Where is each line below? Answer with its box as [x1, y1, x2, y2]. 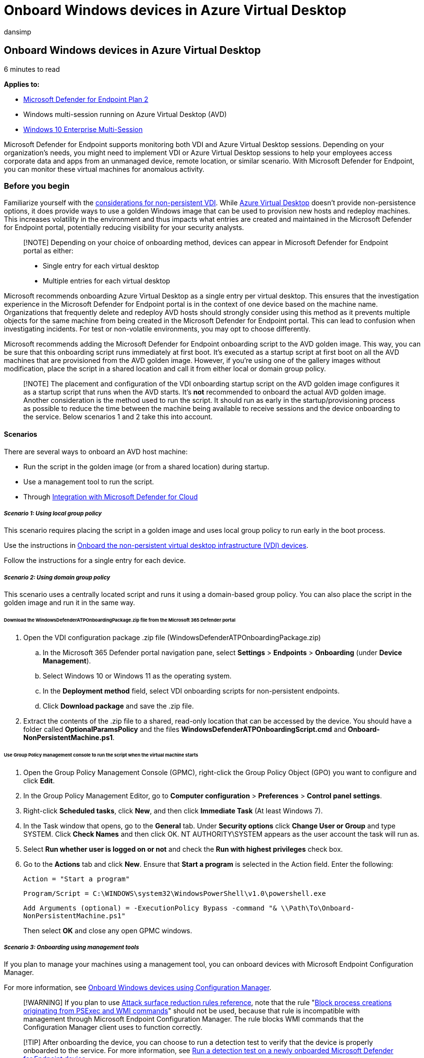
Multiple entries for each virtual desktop [43, 277, 170, 285]
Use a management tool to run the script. [23, 477, 154, 486]
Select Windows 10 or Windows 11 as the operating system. [43, 671, 232, 680]
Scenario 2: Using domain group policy [4, 574, 111, 581]
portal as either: [23, 247, 74, 255]
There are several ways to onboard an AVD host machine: [4, 447, 188, 456]
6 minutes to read [4, 65, 60, 73]
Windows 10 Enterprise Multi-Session [23, 125, 143, 133]
